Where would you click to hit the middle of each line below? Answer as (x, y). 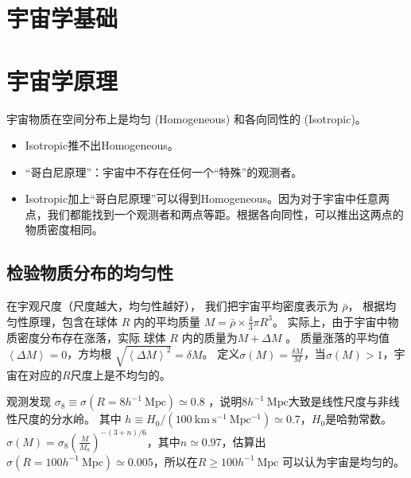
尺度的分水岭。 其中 (69, 419)
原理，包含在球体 (73, 321)
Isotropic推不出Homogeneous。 (102, 145)
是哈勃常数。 (359, 419)
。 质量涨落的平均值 (337, 337)
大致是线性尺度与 (333, 401)
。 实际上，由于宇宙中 (330, 321)
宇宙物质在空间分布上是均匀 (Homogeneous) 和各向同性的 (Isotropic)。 (186, 118)
